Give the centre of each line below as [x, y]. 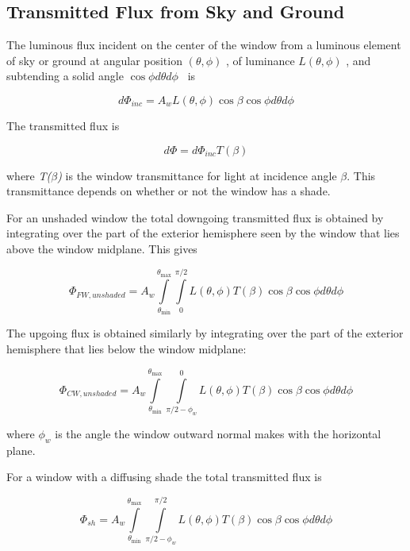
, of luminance [260, 60]
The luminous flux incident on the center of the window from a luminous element [204, 45]
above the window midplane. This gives [102, 248]
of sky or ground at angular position [94, 60]
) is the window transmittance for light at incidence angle [197, 175]
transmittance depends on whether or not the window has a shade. [169, 191]
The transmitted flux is [63, 125]
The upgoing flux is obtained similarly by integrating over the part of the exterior [205, 333]
